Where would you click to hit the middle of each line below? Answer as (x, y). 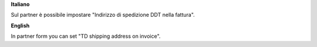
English (20, 26)
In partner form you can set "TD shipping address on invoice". (86, 36)
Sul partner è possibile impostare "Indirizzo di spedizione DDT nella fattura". (103, 15)
